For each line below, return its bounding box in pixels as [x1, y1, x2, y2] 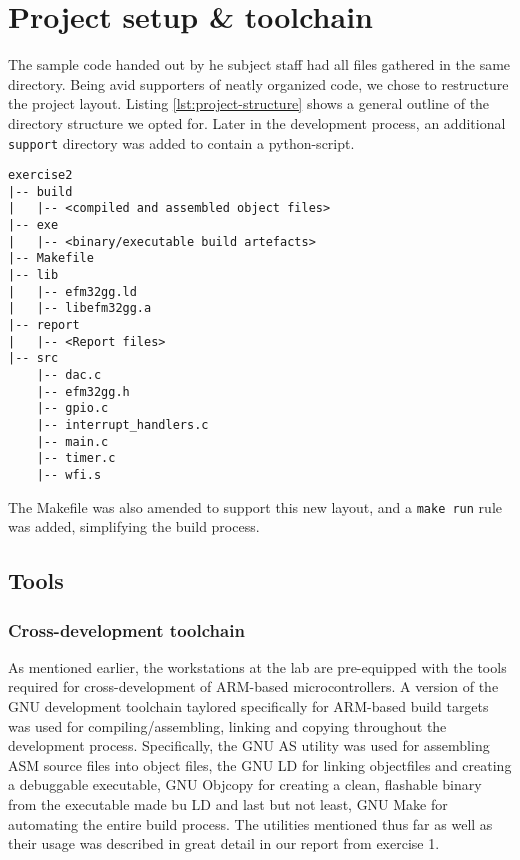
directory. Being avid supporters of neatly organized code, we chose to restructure [8, 73, 509, 94]
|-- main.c [36, 434, 109, 449]
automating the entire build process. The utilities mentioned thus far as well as [8, 813, 493, 834]
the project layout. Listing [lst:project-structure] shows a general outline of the [8, 93, 490, 114]
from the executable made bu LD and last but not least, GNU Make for [8, 794, 448, 815]
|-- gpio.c [36, 401, 109, 416]
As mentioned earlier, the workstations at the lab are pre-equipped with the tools [8, 656, 507, 677]
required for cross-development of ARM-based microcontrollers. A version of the [8, 676, 499, 697]
